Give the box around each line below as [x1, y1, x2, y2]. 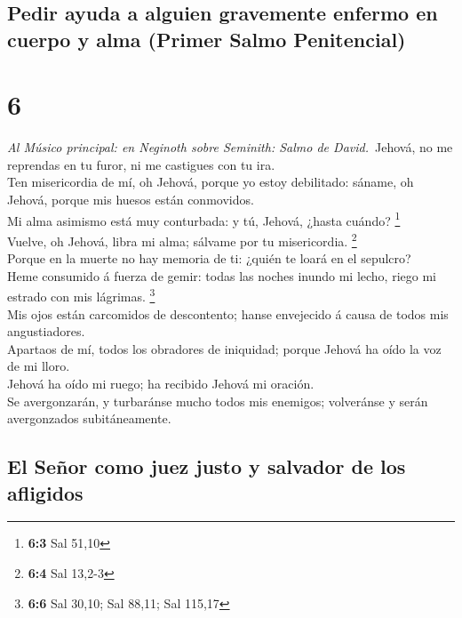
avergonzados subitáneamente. [7, 409, 171, 428]
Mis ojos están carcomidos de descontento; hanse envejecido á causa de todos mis [7, 304, 449, 323]
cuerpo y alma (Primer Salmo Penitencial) [7, 25, 406, 52]
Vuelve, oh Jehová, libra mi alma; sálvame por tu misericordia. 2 [7, 229, 357, 250]
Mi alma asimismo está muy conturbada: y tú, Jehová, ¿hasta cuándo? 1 [7, 208, 401, 229]
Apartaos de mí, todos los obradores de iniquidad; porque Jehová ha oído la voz [7, 339, 442, 357]
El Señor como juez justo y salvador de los [7, 453, 406, 480]
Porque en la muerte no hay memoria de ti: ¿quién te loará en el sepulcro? [7, 249, 411, 268]
